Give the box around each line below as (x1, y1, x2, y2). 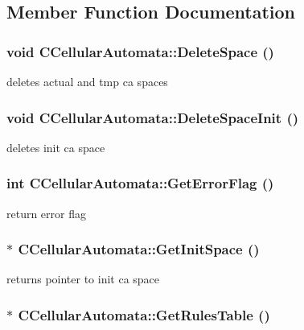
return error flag (6, 204, 86, 221)
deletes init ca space (6, 138, 105, 155)
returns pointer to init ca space (6, 270, 160, 287)
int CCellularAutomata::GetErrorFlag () (6, 173, 274, 193)
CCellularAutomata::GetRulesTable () (18, 304, 270, 324)
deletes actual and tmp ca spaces (6, 73, 168, 89)
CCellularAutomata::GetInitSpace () (18, 239, 260, 259)
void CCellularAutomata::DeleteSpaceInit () (6, 107, 299, 127)
